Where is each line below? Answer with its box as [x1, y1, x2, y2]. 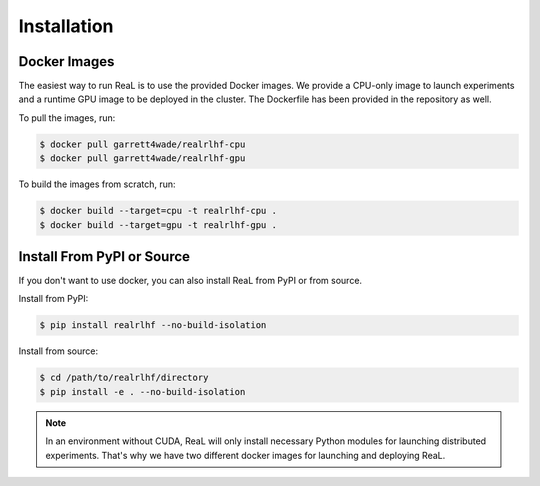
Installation [18, 15, 114, 37]
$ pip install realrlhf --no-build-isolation [39, 320, 267, 331]
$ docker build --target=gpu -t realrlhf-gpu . [39, 219, 277, 230]
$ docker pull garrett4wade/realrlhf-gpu [39, 153, 246, 164]
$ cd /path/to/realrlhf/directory [39, 372, 209, 384]
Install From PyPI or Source [18, 248, 190, 265]
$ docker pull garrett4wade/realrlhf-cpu [39, 138, 246, 150]
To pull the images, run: [18, 111, 116, 124]
